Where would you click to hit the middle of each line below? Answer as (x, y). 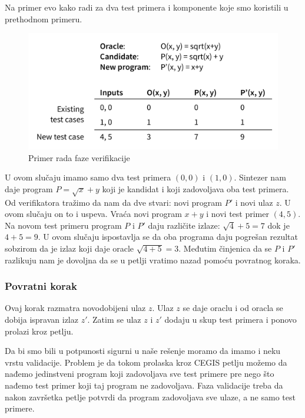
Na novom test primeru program (63, 225)
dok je (279, 225)
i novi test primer (238, 214)
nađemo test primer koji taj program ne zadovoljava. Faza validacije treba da (144, 385)
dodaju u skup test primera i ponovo (231, 320)
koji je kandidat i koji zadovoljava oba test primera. (195, 188)
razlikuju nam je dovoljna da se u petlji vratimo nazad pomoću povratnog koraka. (153, 260)
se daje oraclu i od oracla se (233, 308)
